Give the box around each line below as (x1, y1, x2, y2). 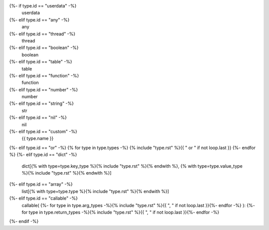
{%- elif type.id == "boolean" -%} (9, 45, 79, 51)
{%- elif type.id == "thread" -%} (9, 30, 76, 37)
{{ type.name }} (21, 135, 54, 142)
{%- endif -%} (9, 219, 39, 225)
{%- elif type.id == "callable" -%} (9, 195, 78, 202)
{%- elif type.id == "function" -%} (9, 72, 79, 78)
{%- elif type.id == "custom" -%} (9, 129, 77, 135)
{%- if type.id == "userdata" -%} (9, 3, 77, 8)
